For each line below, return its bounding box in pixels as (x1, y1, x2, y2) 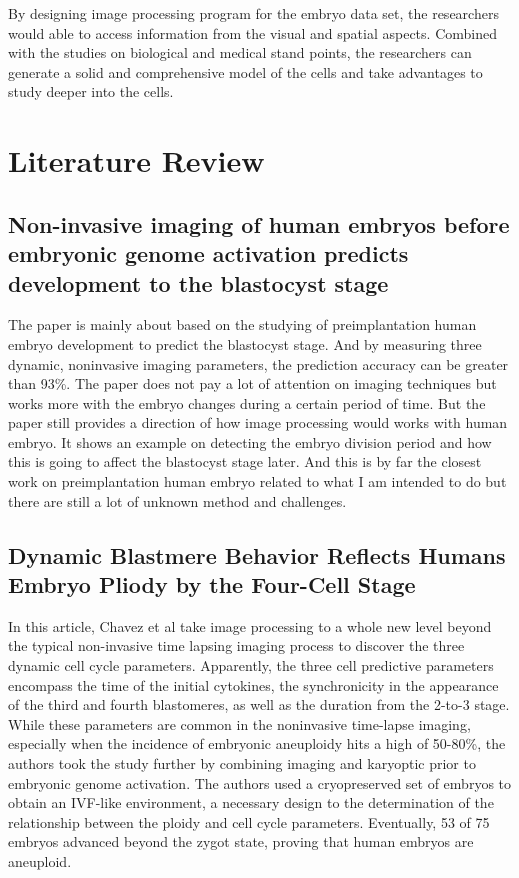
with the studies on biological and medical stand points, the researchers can (8, 42, 472, 63)
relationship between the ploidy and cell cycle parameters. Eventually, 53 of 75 (8, 811, 490, 832)
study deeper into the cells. (8, 81, 174, 102)
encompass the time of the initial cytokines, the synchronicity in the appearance (8, 674, 499, 695)
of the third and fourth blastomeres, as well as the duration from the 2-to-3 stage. (8, 694, 510, 715)
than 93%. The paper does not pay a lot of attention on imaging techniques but (8, 373, 497, 394)
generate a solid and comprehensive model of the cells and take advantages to (8, 61, 483, 82)
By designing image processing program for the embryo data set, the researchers (8, 3, 499, 23)
